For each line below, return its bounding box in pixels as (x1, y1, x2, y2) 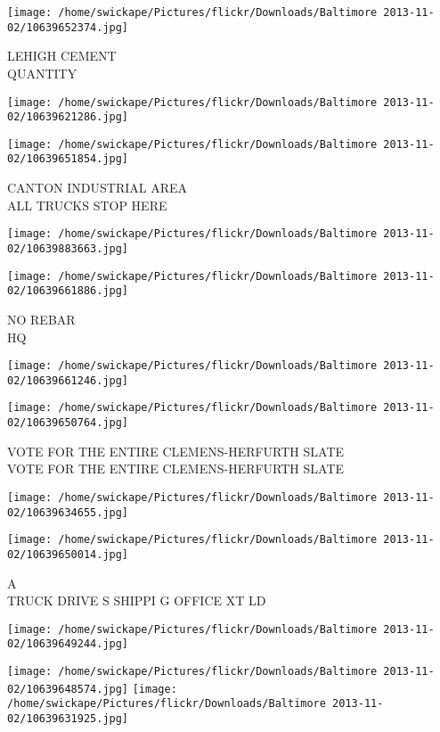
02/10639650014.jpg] (7, 547, 129, 561)
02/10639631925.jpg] (7, 712, 129, 726)
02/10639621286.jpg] (7, 111, 129, 124)
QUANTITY (7, 63, 77, 82)
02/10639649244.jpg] (7, 637, 129, 651)
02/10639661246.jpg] (7, 374, 129, 387)
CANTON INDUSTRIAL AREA (7, 178, 188, 197)
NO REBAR (7, 309, 76, 328)
